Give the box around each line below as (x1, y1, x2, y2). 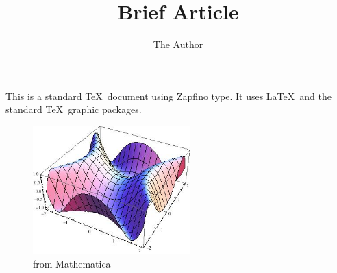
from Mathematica (33, 256, 111, 270)
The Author (153, 37, 203, 51)
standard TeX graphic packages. (5, 102, 142, 117)
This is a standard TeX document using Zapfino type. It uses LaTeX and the (5, 88, 332, 103)
